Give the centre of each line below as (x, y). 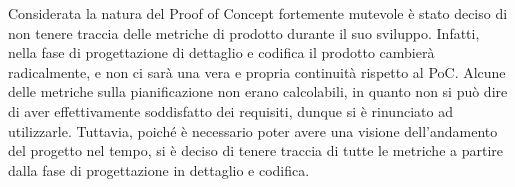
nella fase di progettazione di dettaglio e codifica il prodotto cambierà (221, 52)
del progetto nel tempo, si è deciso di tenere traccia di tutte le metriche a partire (255, 150)
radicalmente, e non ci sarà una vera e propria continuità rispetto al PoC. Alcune (257, 71)
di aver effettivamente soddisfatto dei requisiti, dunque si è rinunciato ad (230, 110)
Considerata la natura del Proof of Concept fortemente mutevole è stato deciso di (258, 13)
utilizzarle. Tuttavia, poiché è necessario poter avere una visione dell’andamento (253, 130)
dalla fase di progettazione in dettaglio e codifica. (159, 169)
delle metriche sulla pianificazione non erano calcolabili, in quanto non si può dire (258, 91)
